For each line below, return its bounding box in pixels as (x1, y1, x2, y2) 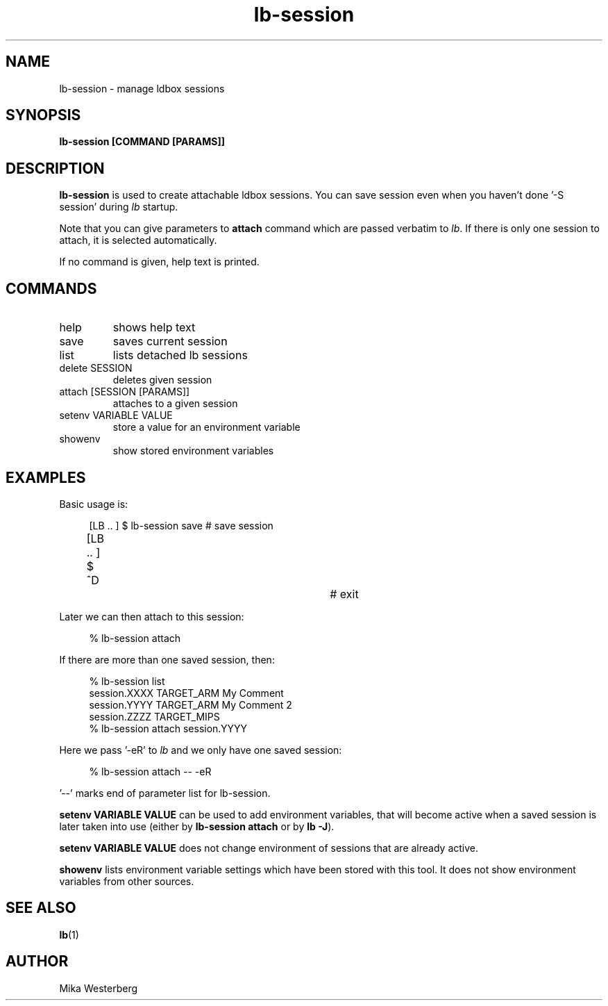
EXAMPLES (6, 468, 86, 486)
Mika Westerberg (59, 982, 137, 994)
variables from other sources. (59, 875, 194, 887)
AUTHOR (6, 953, 69, 971)
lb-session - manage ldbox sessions (59, 82, 225, 94)
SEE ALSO (6, 899, 76, 917)
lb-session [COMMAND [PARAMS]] (59, 135, 225, 148)
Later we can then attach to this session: (59, 610, 244, 622)
